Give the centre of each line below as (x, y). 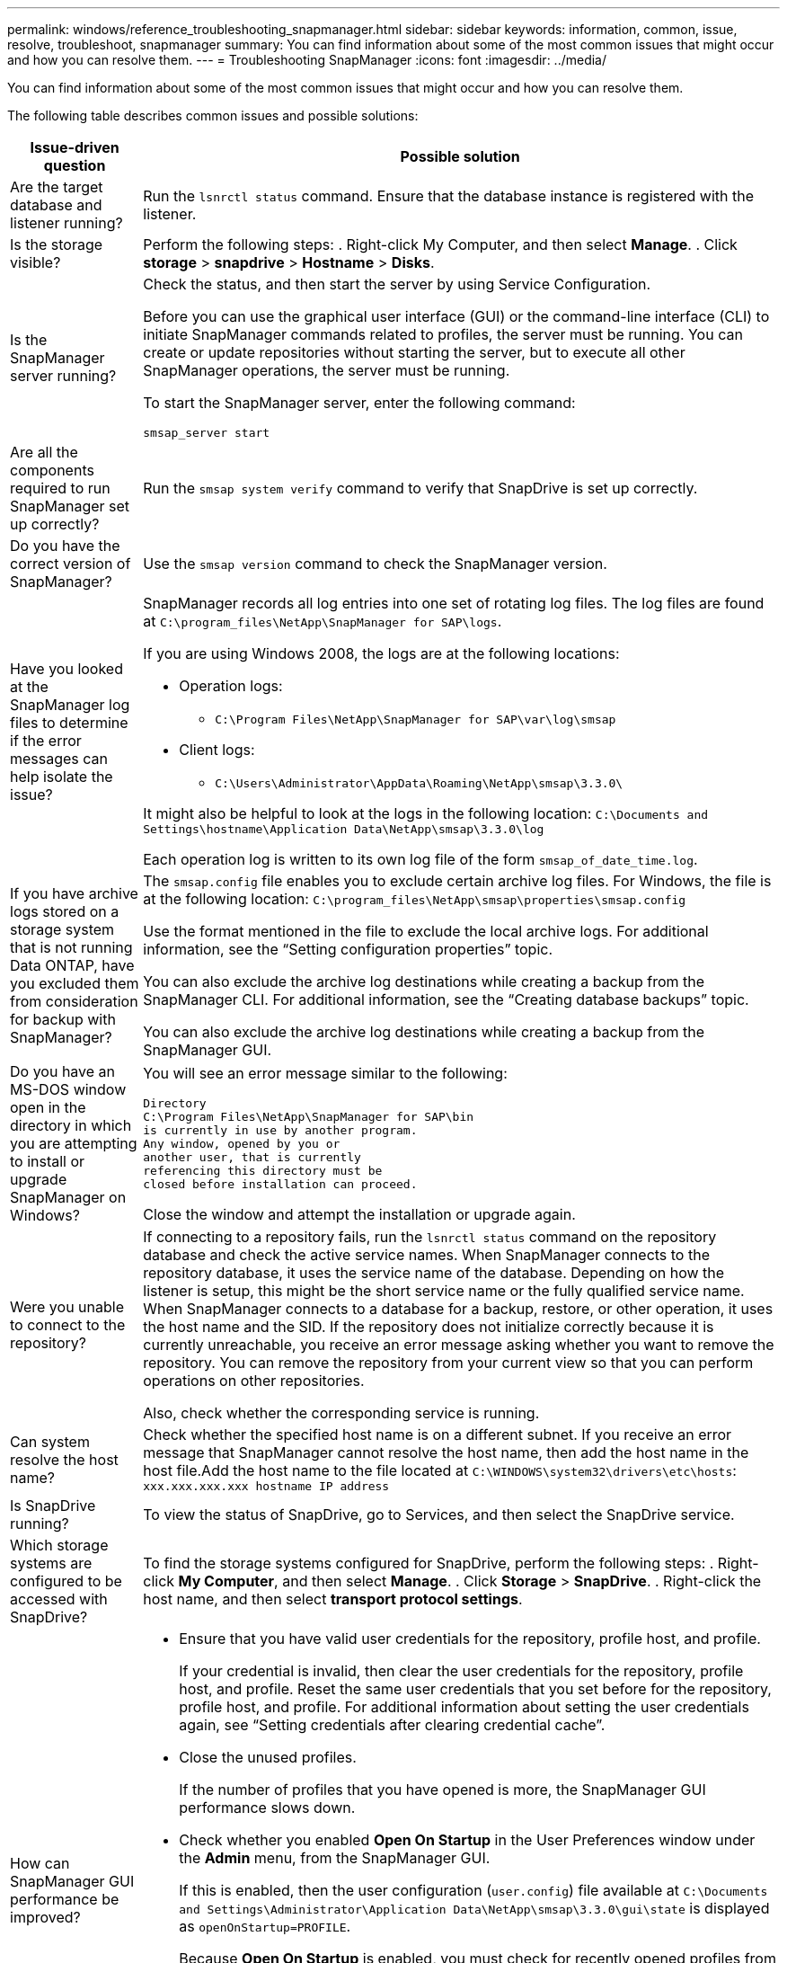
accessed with (59, 1599)
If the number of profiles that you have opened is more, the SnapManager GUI (442, 1790)
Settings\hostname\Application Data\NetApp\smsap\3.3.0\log (344, 829)
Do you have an (63, 1071)
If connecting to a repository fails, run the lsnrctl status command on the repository (430, 1237)
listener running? (66, 223)
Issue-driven (75, 147)
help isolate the (62, 776)
